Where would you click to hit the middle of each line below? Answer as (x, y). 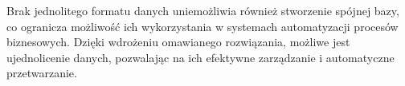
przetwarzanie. (42, 73)
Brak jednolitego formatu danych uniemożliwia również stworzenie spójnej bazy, (203, 10)
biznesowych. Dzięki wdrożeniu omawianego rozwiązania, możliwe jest (178, 42)
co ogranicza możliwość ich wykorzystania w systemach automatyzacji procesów (202, 26)
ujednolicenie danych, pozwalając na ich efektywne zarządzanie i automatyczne (200, 57)
